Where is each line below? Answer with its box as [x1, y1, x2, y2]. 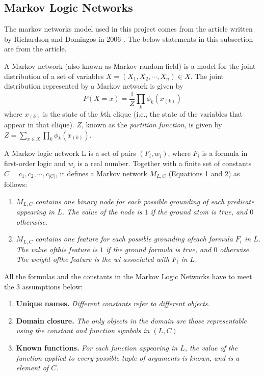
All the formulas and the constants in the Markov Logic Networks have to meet [4, 271, 252, 282]
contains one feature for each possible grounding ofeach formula [35, 233, 233, 244]
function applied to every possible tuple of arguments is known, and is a [16, 352, 240, 363]
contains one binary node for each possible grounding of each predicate [35, 196, 254, 206]
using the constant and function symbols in [16, 325, 150, 336]
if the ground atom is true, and [150, 206, 248, 217]
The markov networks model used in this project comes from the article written [4, 23, 253, 34]
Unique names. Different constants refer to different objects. [16, 298, 210, 309]
